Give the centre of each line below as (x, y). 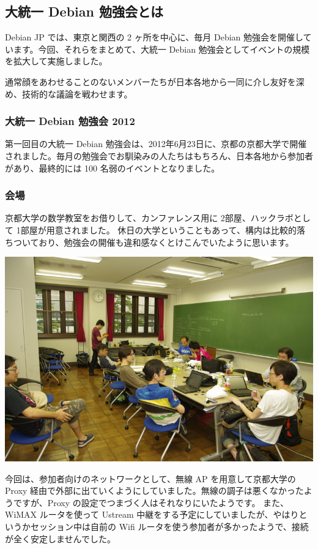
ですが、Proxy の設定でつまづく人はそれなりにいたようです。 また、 (151, 502)
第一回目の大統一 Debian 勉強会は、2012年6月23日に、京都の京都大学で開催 (156, 144)
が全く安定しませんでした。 (60, 538)
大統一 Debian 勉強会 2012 (70, 121)
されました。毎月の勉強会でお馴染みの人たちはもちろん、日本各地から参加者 (159, 155)
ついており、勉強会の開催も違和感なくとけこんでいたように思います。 (153, 242)
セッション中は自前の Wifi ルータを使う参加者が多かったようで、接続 (169, 527)
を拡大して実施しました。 (56, 61)
